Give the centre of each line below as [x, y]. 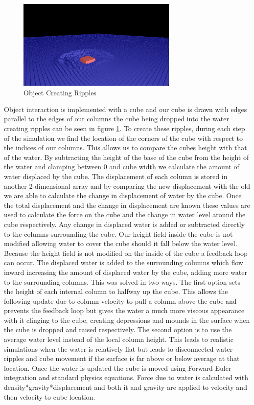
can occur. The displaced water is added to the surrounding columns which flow [124, 262]
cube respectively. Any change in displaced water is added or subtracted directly [125, 224]
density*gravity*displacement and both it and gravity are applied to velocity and [126, 387]
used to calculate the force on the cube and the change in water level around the [125, 214]
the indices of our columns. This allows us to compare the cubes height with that [126, 147]
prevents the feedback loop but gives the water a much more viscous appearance [124, 310]
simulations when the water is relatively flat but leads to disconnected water [118, 349]
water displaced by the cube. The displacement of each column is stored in [116, 176]
